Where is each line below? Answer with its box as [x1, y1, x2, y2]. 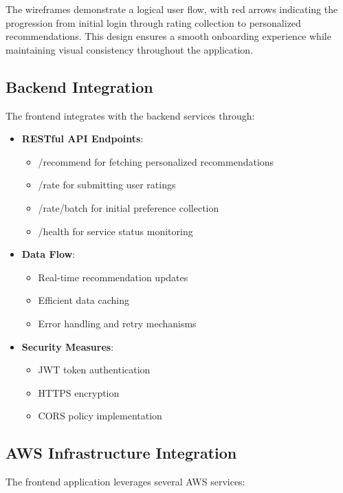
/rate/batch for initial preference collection [38, 200, 219, 215]
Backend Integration [5, 76, 153, 97]
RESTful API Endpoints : [21, 131, 144, 146]
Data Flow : [21, 247, 76, 261]
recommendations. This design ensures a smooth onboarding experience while [5, 29, 331, 43]
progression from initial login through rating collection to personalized [5, 15, 301, 30]
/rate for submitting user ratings [38, 177, 176, 192]
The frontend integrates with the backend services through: [5, 108, 255, 122]
